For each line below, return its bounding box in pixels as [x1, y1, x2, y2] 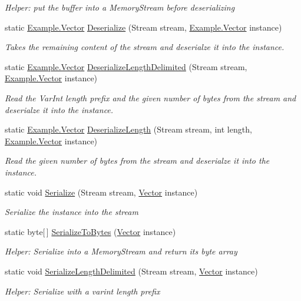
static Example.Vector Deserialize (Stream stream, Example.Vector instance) [5, 21, 282, 33]
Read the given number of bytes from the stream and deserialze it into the [5, 154, 270, 167]
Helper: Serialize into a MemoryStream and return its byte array [5, 245, 237, 257]
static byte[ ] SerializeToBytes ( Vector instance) [5, 225, 176, 237]
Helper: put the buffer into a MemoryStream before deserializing [5, 1, 235, 13]
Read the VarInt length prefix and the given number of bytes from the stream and [5, 91, 296, 104]
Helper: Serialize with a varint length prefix [5, 285, 160, 297]
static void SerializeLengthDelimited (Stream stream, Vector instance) [5, 264, 258, 277]
